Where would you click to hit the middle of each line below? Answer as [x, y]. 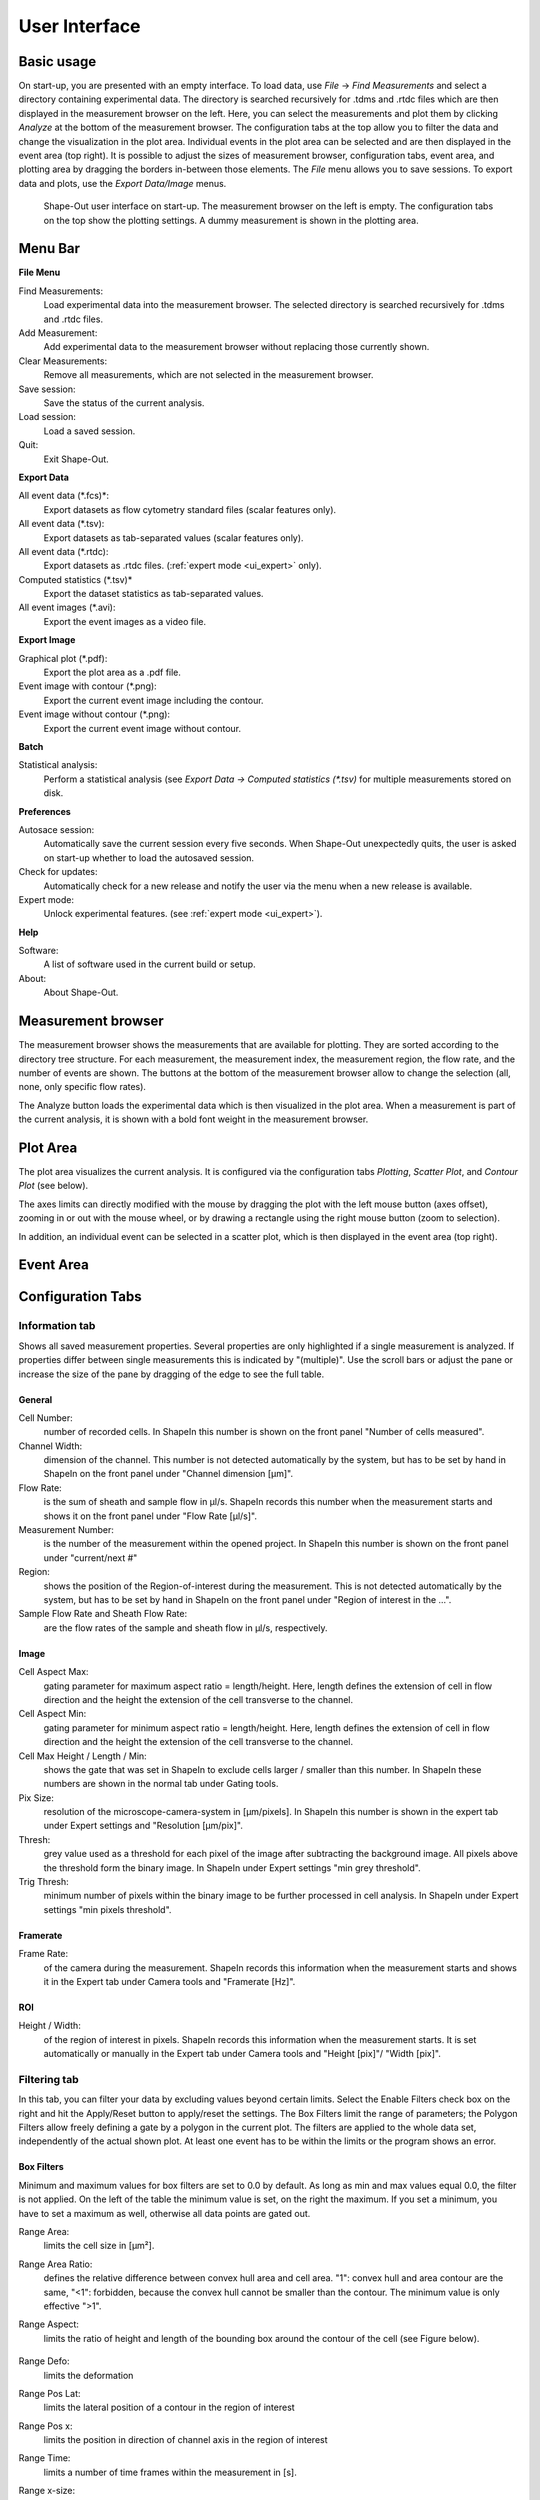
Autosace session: [56, 829]
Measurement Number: [66, 1530]
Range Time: [44, 2458]
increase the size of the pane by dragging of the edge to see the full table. [171, 1374]
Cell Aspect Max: [53, 1672]
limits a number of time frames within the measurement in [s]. [170, 2472]
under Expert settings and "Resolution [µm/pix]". [143, 1826]
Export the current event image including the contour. [153, 700]
